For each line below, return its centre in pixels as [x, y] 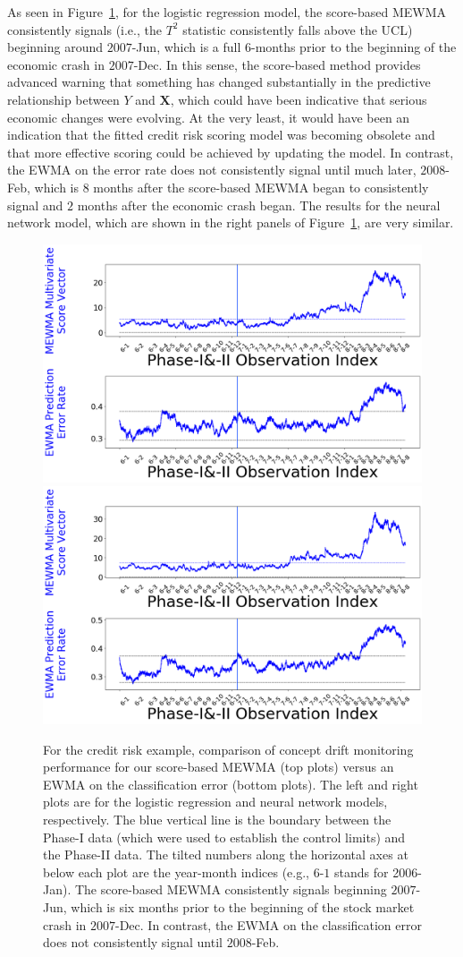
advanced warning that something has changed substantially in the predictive [219, 82]
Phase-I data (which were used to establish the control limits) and [224, 837]
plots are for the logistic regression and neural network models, [215, 802]
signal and [35, 205]
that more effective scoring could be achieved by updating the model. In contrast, [231, 152]
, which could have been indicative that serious [299, 99]
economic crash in [56, 64]
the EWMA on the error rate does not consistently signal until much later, [212, 170]
